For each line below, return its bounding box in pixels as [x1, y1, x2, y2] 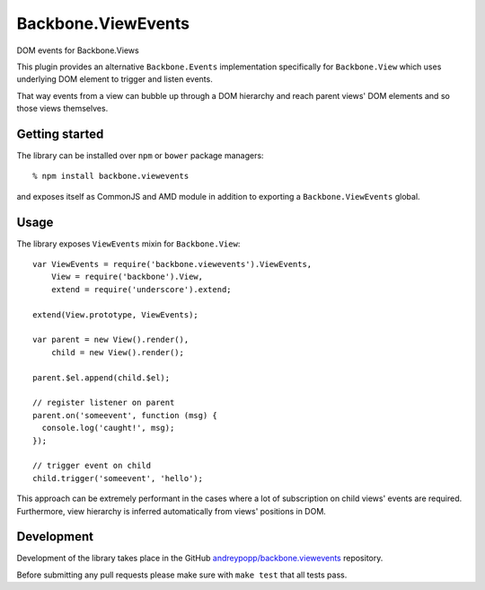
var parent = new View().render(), [32, 335, 190, 345]
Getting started [16, 126, 104, 141]
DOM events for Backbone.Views [16, 45, 139, 56]
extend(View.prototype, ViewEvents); [32, 309, 199, 319]
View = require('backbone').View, [50, 272, 204, 282]
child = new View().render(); [50, 347, 184, 357]
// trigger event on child [32, 460, 152, 471]
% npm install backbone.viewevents [32, 171, 190, 182]
